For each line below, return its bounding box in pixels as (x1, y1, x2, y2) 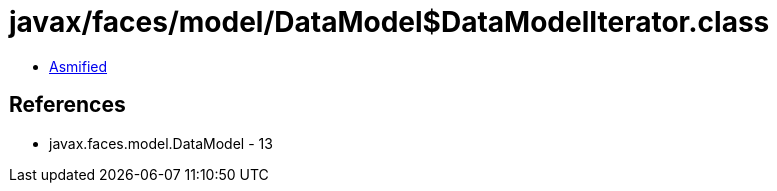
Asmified (49, 57, 108, 75)
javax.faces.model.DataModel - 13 (49, 134, 273, 152)
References (9, 92, 126, 118)
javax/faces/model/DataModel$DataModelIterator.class (9, 5, 770, 39)
